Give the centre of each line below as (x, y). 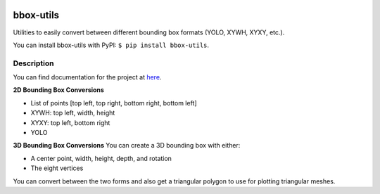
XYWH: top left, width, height (73, 113)
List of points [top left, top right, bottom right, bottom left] (114, 103)
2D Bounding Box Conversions (59, 90)
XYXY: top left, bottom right (70, 122)
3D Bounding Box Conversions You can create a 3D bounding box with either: (127, 145)
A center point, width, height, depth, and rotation (101, 158)
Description (33, 63)
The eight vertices (57, 168)
